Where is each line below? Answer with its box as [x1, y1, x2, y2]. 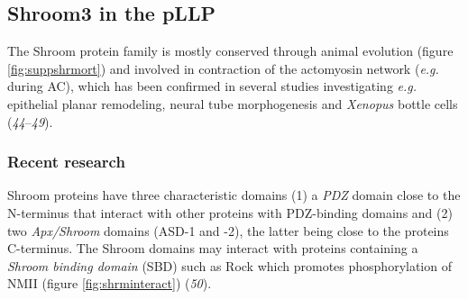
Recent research [7, 150, 125, 173]
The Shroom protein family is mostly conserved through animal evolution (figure [7, 41, 454, 60]
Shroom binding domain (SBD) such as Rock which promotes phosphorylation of [7, 256, 452, 275]
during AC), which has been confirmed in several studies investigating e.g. [7, 77, 418, 95]
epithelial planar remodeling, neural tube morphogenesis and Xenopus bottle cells [7, 94, 458, 113]
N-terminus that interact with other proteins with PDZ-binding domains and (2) [7, 203, 453, 222]
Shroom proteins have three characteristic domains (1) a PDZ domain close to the [7, 186, 461, 204]
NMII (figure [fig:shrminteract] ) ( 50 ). [7, 274, 212, 293]
